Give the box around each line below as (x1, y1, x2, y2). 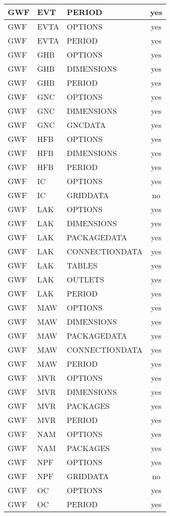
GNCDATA (67, 119, 106, 130)
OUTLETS (67, 274, 104, 285)
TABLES (67, 260, 98, 271)
